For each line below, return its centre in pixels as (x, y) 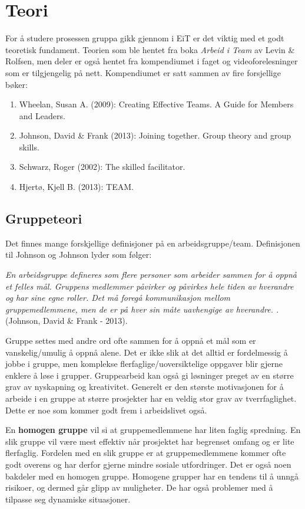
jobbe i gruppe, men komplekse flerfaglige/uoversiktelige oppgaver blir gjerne (144, 364)
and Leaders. (42, 115)
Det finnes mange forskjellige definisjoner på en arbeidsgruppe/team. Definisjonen (153, 243)
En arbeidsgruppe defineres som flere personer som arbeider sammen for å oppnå (151, 275)
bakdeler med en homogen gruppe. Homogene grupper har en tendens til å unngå (152, 476)
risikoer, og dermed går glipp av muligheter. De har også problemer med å (139, 487)
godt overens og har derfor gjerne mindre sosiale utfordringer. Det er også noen (148, 464)
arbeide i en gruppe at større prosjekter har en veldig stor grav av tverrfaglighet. (151, 398)
